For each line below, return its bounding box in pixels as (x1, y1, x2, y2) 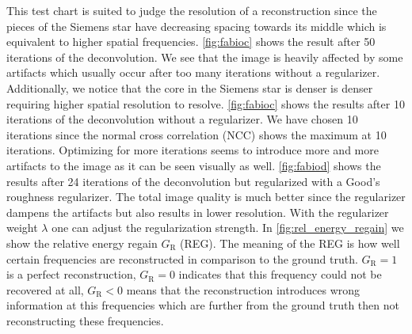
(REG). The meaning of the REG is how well (180, 234, 400, 251)
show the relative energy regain (6, 234, 158, 251)
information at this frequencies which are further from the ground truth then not (6, 297, 399, 313)
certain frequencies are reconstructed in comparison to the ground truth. (6, 250, 358, 267)
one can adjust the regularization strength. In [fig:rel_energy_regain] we (51, 219, 404, 236)
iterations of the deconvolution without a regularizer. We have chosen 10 (6, 111, 358, 127)
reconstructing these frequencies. (6, 312, 164, 328)
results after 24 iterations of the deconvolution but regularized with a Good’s (6, 173, 380, 189)
